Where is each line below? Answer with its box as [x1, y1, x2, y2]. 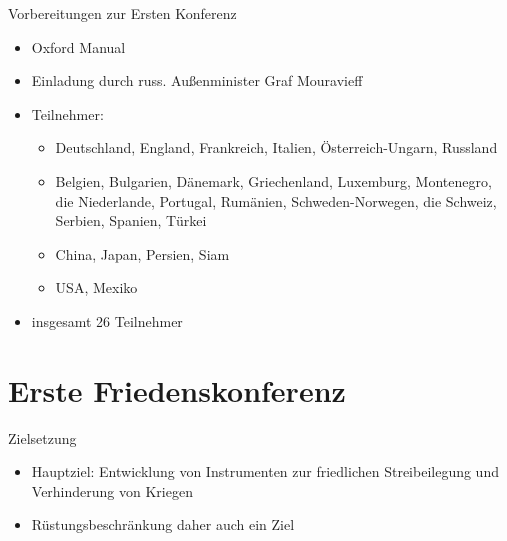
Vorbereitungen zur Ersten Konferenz [8, 3, 237, 23]
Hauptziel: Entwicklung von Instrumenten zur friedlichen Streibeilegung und [31, 461, 499, 482]
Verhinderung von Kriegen [31, 480, 193, 501]
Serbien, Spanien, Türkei [55, 210, 207, 231]
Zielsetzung [8, 427, 77, 448]
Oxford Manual [31, 36, 126, 57]
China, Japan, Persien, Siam [55, 243, 230, 264]
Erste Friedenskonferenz [8, 369, 346, 410]
